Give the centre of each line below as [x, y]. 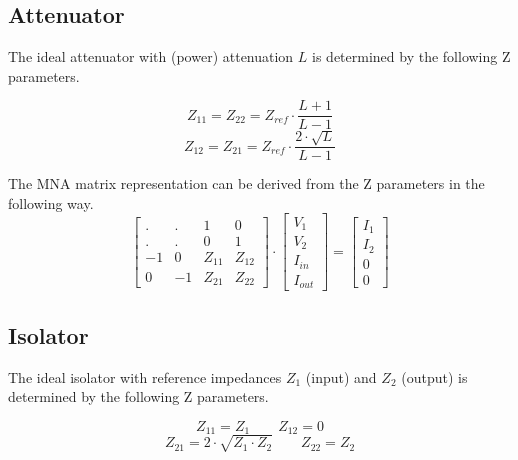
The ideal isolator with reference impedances [145, 376]
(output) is [434, 376]
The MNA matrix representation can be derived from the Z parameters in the [246, 183]
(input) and [341, 376]
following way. [51, 202]
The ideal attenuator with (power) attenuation [151, 56]
